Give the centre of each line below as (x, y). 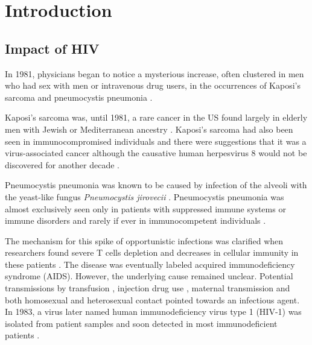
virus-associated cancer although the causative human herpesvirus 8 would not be (156, 153)
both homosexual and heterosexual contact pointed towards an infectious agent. (152, 299)
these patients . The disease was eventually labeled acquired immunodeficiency (150, 264)
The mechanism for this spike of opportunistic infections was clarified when (144, 240)
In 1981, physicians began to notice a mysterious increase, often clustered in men (154, 73)
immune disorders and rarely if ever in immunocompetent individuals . (135, 220)
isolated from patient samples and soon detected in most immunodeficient (141, 323)
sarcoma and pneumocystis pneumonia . (79, 97)
